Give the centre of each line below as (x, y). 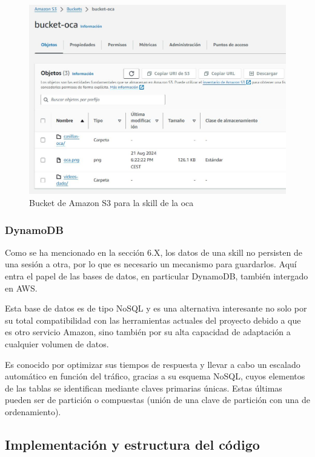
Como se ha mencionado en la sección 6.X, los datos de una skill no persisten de (154, 252)
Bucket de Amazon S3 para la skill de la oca (111, 203)
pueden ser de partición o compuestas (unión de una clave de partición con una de (157, 400)
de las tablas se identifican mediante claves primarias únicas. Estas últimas (144, 388)
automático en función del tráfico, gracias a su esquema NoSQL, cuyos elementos (155, 376)
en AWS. (21, 288)
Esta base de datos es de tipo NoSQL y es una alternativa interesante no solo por (156, 308)
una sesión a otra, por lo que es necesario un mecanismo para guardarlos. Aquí (151, 264)
